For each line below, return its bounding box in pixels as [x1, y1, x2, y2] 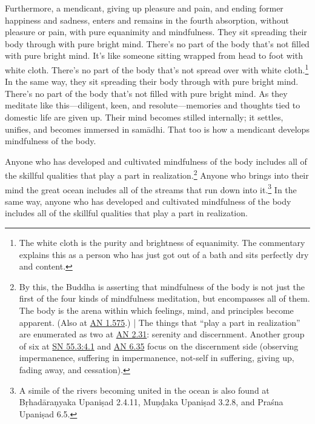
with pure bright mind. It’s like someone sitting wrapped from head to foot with [5, 49, 303, 62]
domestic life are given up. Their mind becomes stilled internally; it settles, [5, 111, 283, 123]
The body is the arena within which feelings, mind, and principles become [19, 304, 294, 317]
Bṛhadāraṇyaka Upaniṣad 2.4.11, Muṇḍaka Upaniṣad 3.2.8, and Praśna [19, 396, 283, 408]
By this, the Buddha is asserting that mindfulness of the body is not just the [19, 280, 305, 293]
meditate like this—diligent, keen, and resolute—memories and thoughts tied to [5, 99, 300, 111]
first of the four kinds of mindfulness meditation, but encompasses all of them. [19, 292, 310, 305]
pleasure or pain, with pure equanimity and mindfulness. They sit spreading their [5, 25, 307, 38]
